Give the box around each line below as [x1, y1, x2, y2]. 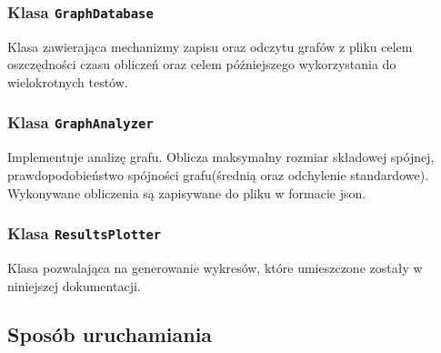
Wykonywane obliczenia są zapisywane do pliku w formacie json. [7, 183, 366, 202]
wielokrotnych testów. [7, 72, 128, 91]
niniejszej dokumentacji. [7, 276, 141, 295]
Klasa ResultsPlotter [7, 222, 162, 245]
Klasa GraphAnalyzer [7, 111, 154, 134]
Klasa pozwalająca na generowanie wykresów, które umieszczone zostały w [7, 257, 423, 277]
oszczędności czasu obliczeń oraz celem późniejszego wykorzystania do [7, 55, 396, 74]
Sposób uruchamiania [7, 320, 213, 348]
